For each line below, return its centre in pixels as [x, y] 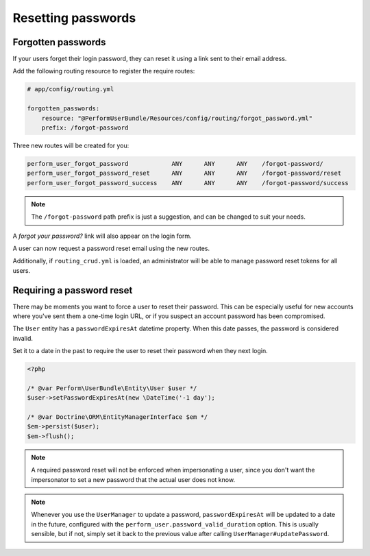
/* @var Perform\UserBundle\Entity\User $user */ [112, 388]
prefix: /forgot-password [85, 128]
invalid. [23, 338]
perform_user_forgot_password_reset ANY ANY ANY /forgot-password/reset [184, 173]
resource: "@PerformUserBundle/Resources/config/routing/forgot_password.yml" [177, 118]
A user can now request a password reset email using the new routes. [111, 248]
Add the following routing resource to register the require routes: [104, 71]
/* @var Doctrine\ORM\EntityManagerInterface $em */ [118, 417]
